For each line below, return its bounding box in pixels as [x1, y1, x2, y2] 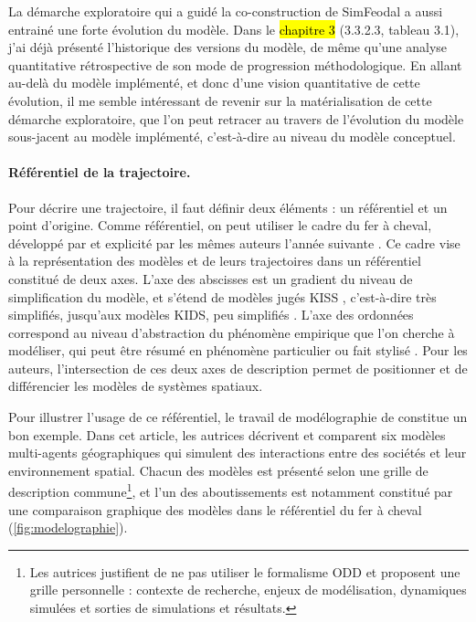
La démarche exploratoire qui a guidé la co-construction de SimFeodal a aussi [8, 2, 443, 20]
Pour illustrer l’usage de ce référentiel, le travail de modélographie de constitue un [8, 407, 468, 427]
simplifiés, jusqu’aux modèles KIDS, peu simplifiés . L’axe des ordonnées [8, 305, 414, 324]
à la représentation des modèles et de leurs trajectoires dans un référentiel [8, 251, 421, 270]
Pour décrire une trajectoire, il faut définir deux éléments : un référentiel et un [8, 197, 448, 216]
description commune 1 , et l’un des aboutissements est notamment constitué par [8, 480, 453, 501]
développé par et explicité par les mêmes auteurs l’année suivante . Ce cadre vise [8, 233, 460, 252]
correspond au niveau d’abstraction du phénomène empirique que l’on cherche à [8, 322, 455, 342]
